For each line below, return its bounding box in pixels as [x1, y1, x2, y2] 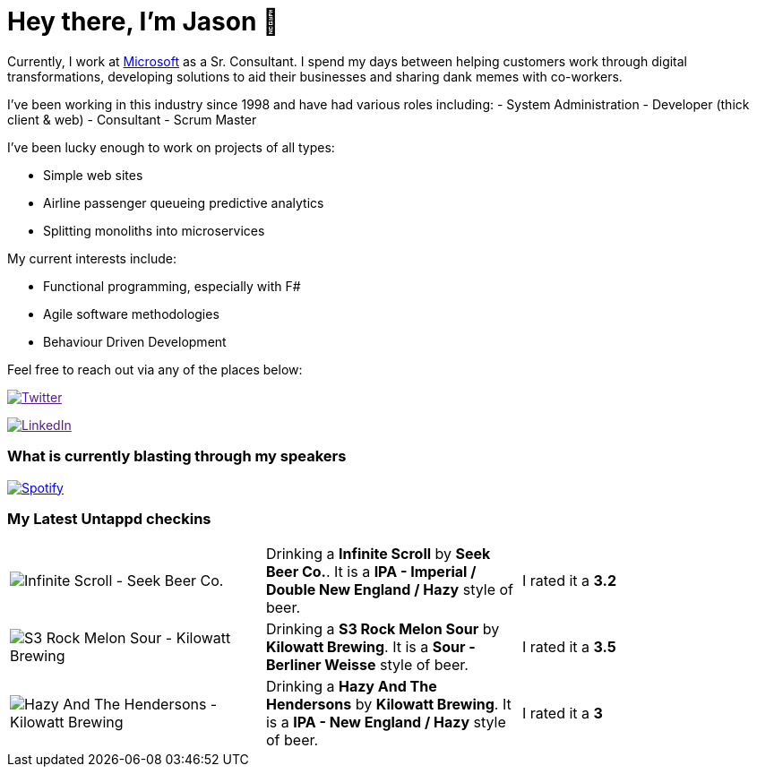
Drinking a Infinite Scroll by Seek [265, 545, 491, 563]
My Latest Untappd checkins [7, 509, 211, 528]
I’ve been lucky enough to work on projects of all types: [7, 139, 335, 155]
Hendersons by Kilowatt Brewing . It [265, 695, 512, 714]
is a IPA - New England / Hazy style [265, 713, 506, 732]
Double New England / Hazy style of [265, 580, 514, 599]
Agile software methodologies [43, 305, 219, 322]
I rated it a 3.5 [521, 638, 616, 657]
